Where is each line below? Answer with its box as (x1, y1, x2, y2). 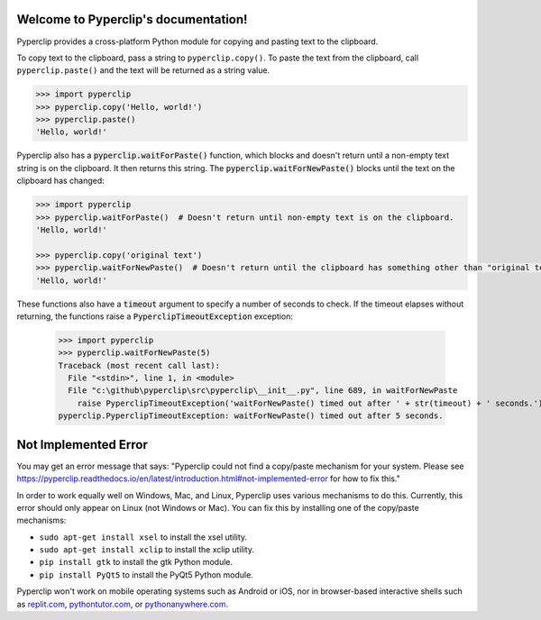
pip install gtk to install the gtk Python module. (39, 557, 234, 568)
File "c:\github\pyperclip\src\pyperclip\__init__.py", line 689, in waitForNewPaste (68, 386, 458, 396)
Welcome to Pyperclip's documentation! (16, 12, 248, 27)
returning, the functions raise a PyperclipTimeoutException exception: (16, 311, 293, 322)
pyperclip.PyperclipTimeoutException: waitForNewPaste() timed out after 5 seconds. (58, 411, 444, 421)
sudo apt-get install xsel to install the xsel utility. (39, 532, 248, 542)
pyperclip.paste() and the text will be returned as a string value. (16, 65, 270, 76)
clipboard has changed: (16, 176, 105, 187)
